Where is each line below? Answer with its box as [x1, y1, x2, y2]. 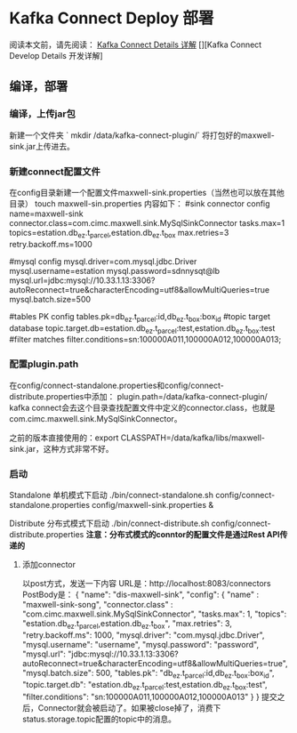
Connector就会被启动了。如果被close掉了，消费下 [37, 703, 221, 713]
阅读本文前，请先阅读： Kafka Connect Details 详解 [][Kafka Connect [9, 39, 262, 50]
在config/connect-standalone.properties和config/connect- [9, 380, 225, 391]
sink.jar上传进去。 [9, 141, 76, 151]
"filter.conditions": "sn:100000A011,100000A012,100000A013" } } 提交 [21, 691, 277, 703]
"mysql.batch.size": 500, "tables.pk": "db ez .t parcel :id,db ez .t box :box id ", [21, 667, 275, 681]
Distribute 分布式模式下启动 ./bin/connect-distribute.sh [9, 518, 210, 528]
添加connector [21, 559, 76, 569]
